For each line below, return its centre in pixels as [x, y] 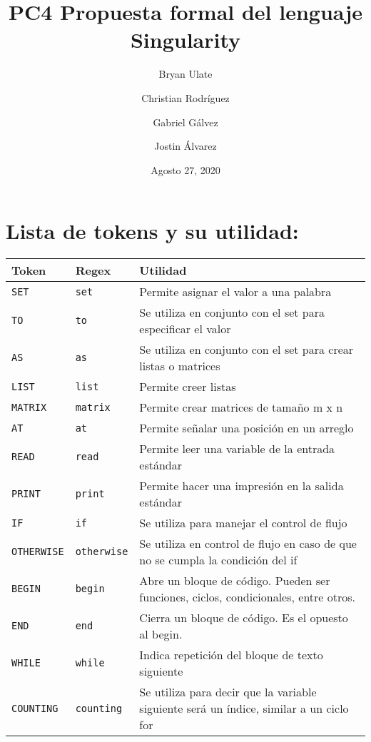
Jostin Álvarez [185, 146]
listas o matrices [180, 366]
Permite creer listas [188, 387]
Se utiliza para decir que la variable [228, 692]
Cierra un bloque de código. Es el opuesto [244, 618]
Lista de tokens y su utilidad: [152, 231]
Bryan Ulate [185, 74]
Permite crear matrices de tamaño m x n [241, 407]
